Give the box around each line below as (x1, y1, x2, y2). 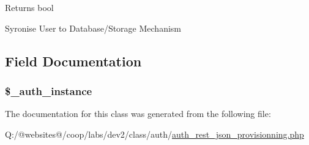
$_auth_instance (5, 83, 92, 98)
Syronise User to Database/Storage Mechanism (5, 21, 181, 34)
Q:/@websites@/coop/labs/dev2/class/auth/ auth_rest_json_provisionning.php (5, 127, 304, 140)
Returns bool (5, 1, 54, 13)
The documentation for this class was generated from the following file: (5, 107, 271, 120)
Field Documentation (5, 51, 142, 70)
